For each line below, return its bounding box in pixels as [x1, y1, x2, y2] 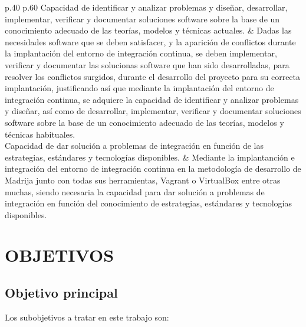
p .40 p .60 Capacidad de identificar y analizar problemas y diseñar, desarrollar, [5, 1, 288, 13]
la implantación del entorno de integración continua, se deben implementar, [5, 47, 277, 59]
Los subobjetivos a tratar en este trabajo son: [5, 311, 169, 323]
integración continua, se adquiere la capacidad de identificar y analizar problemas [5, 93, 299, 105]
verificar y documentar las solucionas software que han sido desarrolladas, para [5, 58, 289, 71]
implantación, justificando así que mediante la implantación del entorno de [5, 82, 274, 94]
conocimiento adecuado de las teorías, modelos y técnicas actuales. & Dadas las [5, 24, 292, 36]
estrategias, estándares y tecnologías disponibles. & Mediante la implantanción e [5, 151, 295, 163]
